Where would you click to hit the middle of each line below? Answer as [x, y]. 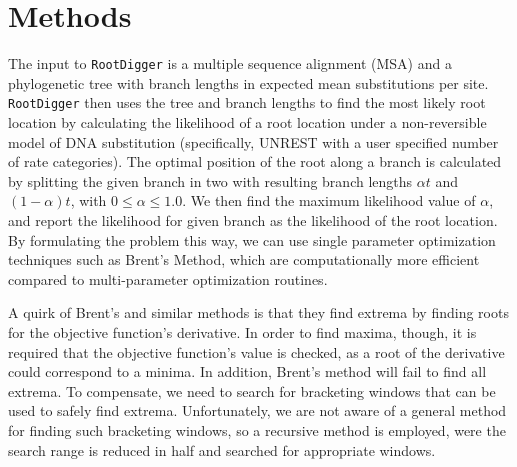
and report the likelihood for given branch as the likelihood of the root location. [253, 220]
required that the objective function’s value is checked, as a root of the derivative [256, 351]
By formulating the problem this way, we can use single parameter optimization [252, 239]
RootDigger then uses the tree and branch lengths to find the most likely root [247, 102]
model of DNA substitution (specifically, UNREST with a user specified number [253, 141]
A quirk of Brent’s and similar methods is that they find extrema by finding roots [258, 312]
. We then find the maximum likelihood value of [329, 200]
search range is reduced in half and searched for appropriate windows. [222, 449]
